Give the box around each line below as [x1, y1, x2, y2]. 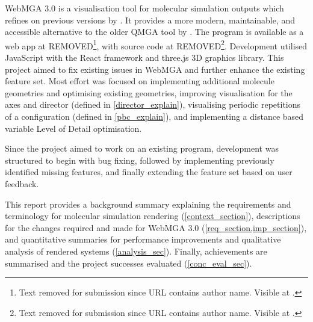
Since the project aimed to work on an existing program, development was [5, 142, 279, 155]
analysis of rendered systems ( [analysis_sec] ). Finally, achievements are [5, 244, 267, 257]
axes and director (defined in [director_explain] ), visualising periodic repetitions [5, 98, 301, 111]
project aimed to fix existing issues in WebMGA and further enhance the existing [5, 63, 305, 75]
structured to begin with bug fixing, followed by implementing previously [5, 153, 274, 166]
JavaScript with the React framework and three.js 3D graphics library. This [5, 51, 284, 64]
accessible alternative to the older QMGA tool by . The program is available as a [5, 25, 304, 38]
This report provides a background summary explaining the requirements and [5, 197, 291, 210]
